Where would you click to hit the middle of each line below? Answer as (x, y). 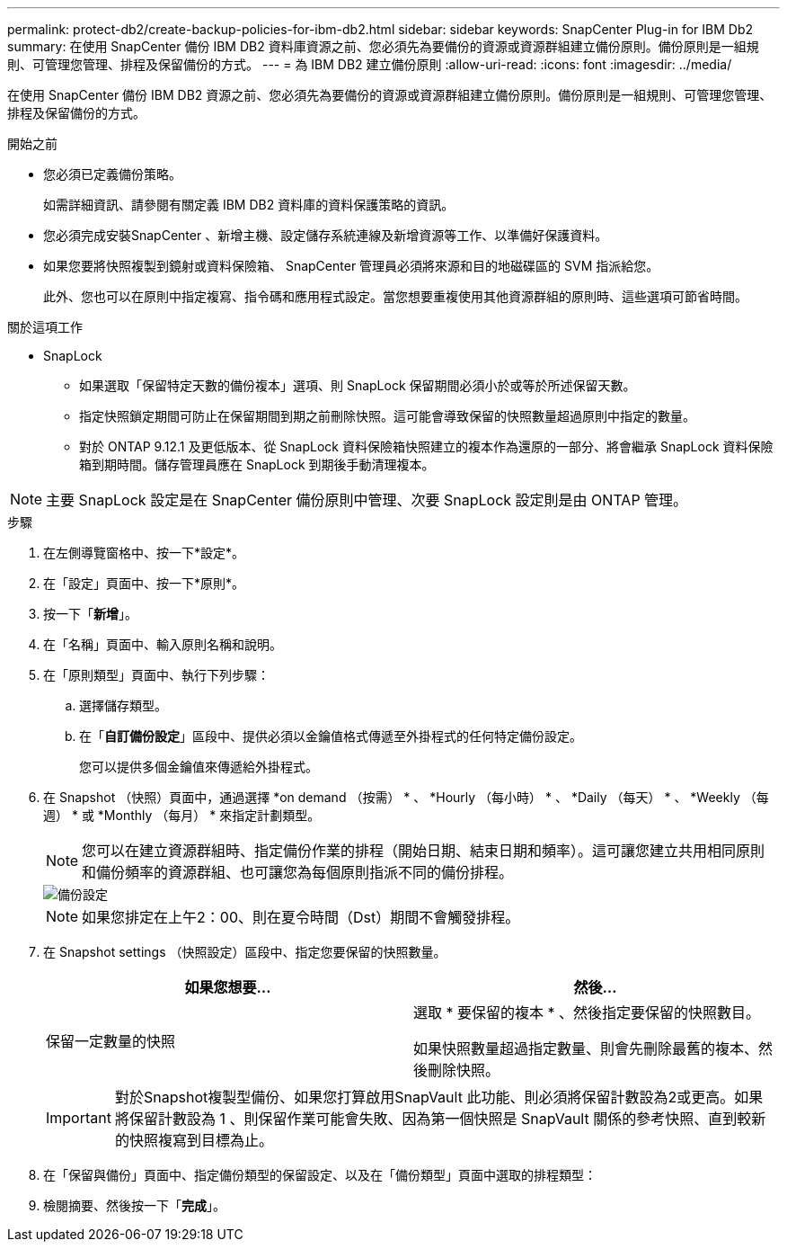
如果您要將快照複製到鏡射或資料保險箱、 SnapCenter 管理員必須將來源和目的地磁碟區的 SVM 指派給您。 (351, 266)
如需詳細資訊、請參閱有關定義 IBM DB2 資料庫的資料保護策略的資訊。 (249, 205)
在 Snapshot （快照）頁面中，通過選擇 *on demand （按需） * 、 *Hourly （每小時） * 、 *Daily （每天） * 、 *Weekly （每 (406, 797)
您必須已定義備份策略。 (112, 174)
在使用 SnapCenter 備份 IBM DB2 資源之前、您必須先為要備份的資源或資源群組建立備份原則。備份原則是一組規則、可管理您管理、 (390, 95)
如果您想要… (228, 987)
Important (79, 1118)
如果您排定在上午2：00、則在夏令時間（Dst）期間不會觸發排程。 (301, 917)
